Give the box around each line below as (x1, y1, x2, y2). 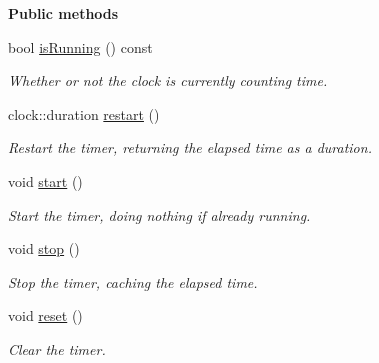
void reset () (8, 305, 83, 326)
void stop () (8, 238, 80, 259)
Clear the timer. (8, 338, 106, 359)
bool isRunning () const (8, 36, 153, 57)
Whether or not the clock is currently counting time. (8, 70, 328, 91)
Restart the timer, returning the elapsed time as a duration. (8, 137, 372, 158)
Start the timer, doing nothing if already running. (8, 204, 311, 225)
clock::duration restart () (8, 103, 160, 124)
